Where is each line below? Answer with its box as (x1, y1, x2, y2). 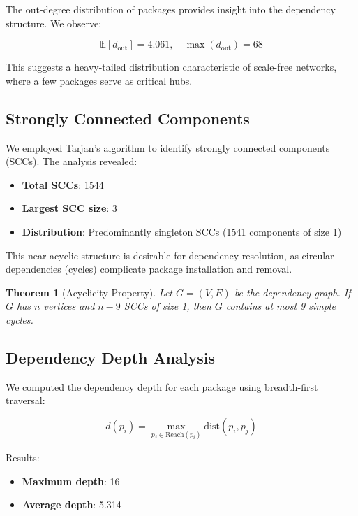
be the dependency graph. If (234, 285, 351, 299)
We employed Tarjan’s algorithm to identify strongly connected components (6, 140, 330, 155)
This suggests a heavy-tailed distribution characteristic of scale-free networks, (6, 59, 337, 74)
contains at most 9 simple (225, 299, 336, 313)
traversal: (6, 393, 45, 408)
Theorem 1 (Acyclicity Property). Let (6, 285, 172, 299)
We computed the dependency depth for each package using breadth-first (6, 379, 318, 394)
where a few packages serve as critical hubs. (6, 73, 193, 87)
